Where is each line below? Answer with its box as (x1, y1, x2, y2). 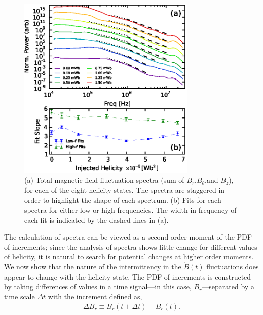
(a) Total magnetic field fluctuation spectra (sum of (24, 175, 184, 185)
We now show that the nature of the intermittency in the (4, 261, 181, 272)
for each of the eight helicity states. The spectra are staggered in (24, 184, 225, 195)
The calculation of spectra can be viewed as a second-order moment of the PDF (4, 231, 252, 242)
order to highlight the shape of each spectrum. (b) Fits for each (24, 194, 221, 205)
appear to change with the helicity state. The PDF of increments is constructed (4, 271, 251, 282)
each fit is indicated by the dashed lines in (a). (24, 214, 169, 225)
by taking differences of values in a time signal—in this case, (4, 281, 192, 292)
